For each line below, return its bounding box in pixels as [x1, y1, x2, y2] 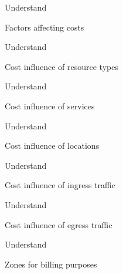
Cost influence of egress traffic [5, 218, 112, 230]
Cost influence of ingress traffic [5, 179, 115, 191]
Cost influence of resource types [5, 60, 118, 72]
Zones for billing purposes [5, 258, 97, 270]
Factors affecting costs [5, 21, 84, 33]
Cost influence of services [5, 99, 95, 112]
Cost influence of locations [5, 139, 100, 152]
